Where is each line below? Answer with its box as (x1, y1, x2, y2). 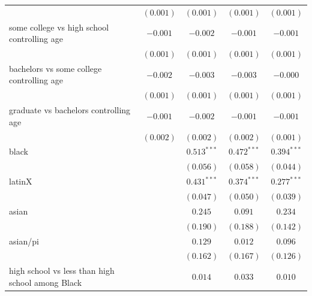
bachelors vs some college (9, 62, 102, 74)
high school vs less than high (9, 264, 115, 277)
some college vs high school (9, 20, 109, 33)
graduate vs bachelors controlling (9, 104, 131, 116)
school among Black (9, 276, 82, 288)
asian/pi (9, 234, 39, 247)
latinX (9, 175, 32, 188)
